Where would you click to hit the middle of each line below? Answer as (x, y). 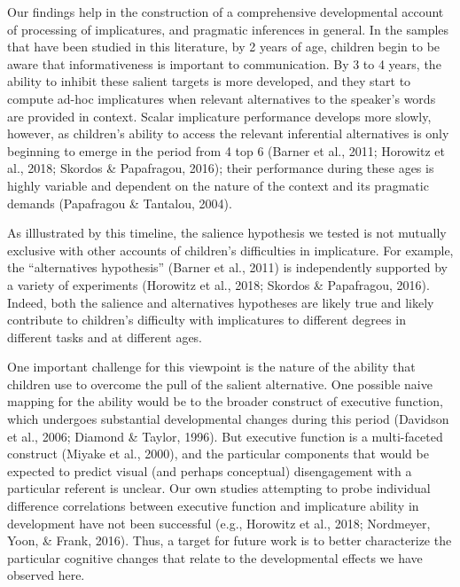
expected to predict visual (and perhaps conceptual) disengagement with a (210, 470)
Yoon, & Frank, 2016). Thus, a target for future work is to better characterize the (230, 540)
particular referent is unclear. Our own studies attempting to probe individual (219, 488)
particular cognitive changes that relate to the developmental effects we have (215, 557)
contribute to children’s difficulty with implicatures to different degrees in (207, 320)
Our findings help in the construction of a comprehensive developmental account (226, 12)
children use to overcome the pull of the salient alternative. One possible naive (220, 384)
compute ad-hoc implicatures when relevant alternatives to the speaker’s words (222, 98)
